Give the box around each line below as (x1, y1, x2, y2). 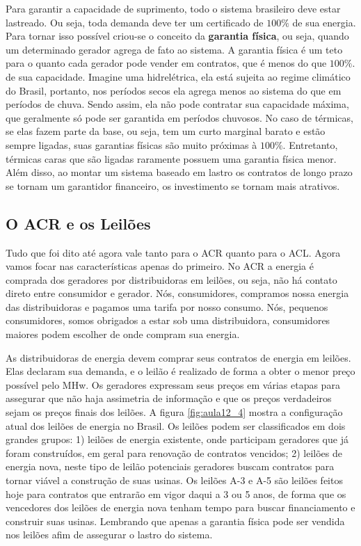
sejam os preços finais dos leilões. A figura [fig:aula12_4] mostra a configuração (6, 405, 343, 419)
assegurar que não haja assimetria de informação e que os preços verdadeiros (6, 391, 332, 406)
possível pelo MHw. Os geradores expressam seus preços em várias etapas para (6, 377, 340, 392)
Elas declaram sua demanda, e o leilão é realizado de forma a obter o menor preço (6, 364, 355, 378)
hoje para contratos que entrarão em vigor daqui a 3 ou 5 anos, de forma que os (6, 486, 346, 501)
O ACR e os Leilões (6, 212, 151, 234)
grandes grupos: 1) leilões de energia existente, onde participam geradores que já (6, 432, 348, 447)
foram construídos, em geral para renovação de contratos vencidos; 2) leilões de (6, 445, 342, 460)
